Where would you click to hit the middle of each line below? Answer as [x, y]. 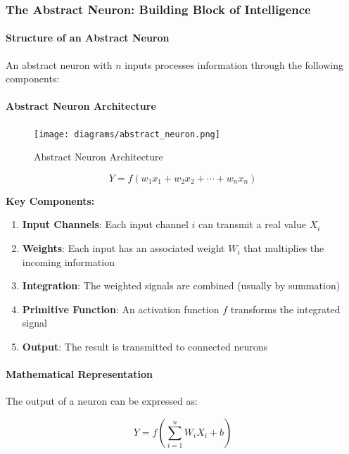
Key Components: [50, 200]
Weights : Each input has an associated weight [123, 248]
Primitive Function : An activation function [121, 309]
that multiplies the [284, 248]
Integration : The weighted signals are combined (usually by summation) [181, 285]
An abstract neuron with [59, 64]
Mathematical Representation [79, 374]
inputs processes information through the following [234, 64]
